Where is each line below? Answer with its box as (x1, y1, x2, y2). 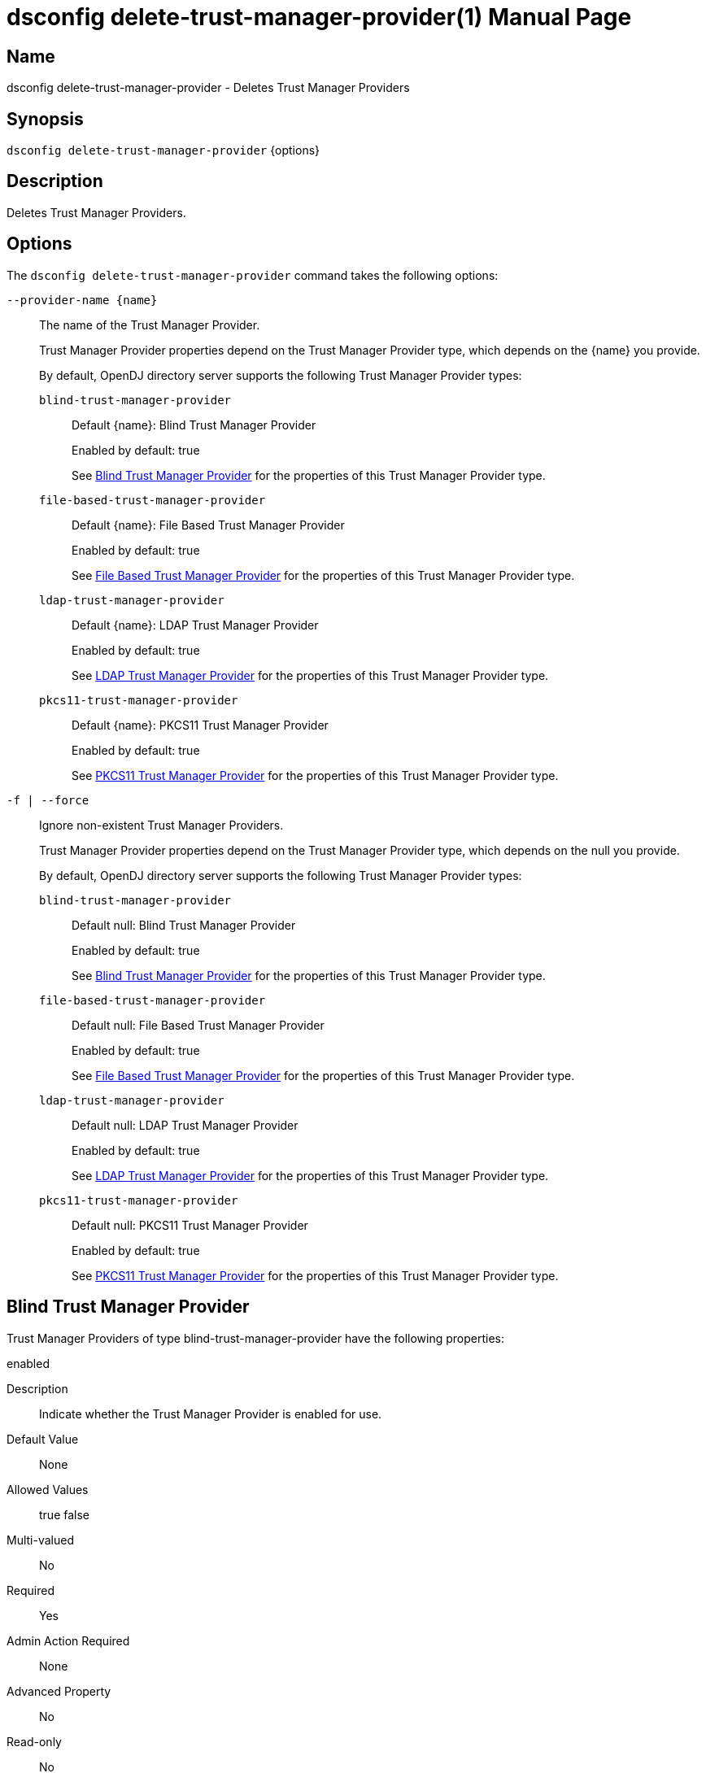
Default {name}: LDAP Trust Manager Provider (72, 617, 319, 632)
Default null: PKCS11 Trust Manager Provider (72, 1218, 308, 1232)
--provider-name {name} (7, 293, 158, 307)
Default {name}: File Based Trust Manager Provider (72, 517, 345, 532)
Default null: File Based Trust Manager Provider (72, 1017, 325, 1032)
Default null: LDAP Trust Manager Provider (72, 1117, 299, 1132)
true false (39, 1507, 89, 1522)
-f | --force (7, 793, 89, 807)
